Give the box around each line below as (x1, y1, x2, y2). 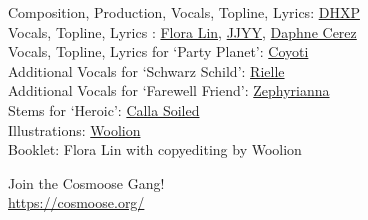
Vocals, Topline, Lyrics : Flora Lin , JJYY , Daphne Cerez (8, 21, 357, 42)
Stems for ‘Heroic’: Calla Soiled (8, 99, 200, 120)
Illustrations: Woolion (8, 119, 141, 140)
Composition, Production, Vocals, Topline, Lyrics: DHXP (8, 2, 360, 22)
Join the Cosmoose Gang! (8, 172, 165, 193)
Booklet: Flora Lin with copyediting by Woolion (8, 139, 302, 160)
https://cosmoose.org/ (8, 192, 145, 213)
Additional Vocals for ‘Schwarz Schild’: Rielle (8, 60, 285, 81)
